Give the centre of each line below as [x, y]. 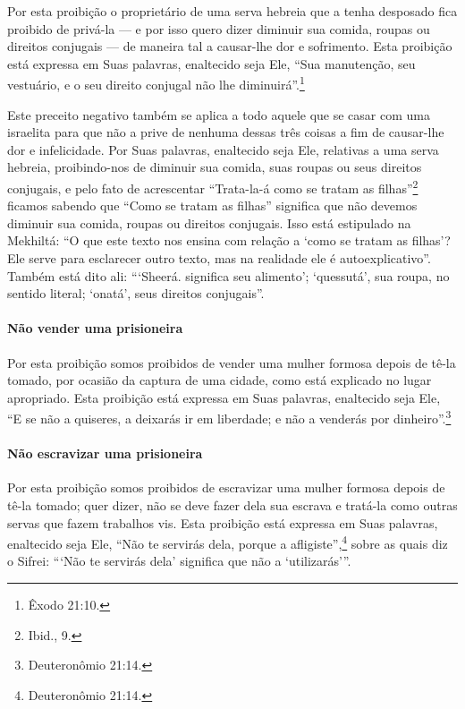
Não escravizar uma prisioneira [105, 453]
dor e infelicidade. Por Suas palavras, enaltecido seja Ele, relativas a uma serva [223, 149]
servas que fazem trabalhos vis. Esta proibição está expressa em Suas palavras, [223, 522]
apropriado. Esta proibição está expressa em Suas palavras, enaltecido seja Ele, [224, 397]
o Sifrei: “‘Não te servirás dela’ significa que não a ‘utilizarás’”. [179, 561]
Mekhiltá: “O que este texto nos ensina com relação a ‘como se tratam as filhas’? [229, 240]
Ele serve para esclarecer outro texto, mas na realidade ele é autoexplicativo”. [219, 258]
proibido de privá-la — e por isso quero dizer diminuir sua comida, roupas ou [219, 28]
